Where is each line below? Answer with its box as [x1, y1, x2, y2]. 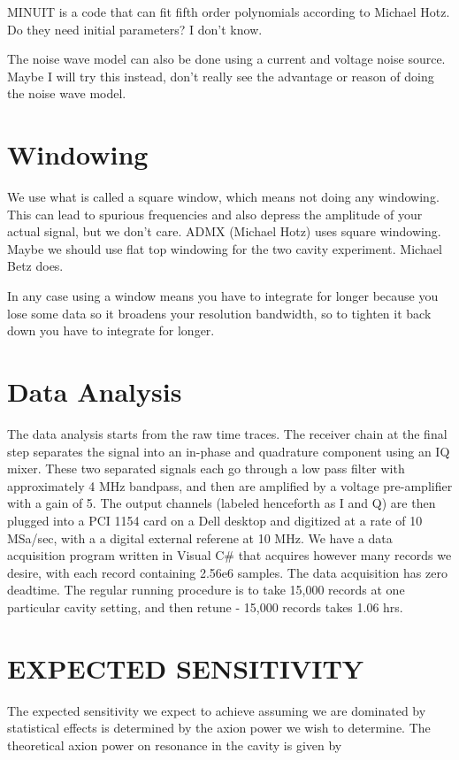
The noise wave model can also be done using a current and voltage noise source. [7, 50, 446, 68]
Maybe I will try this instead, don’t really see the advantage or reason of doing [7, 66, 434, 85]
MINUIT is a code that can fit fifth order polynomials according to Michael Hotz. [7, 3, 450, 20]
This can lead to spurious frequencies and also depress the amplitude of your [7, 204, 423, 223]
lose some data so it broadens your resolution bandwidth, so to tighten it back [7, 303, 432, 322]
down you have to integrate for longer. [7, 321, 215, 340]
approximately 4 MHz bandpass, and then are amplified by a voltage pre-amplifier [7, 476, 453, 495]
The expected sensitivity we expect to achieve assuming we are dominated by [7, 701, 426, 719]
